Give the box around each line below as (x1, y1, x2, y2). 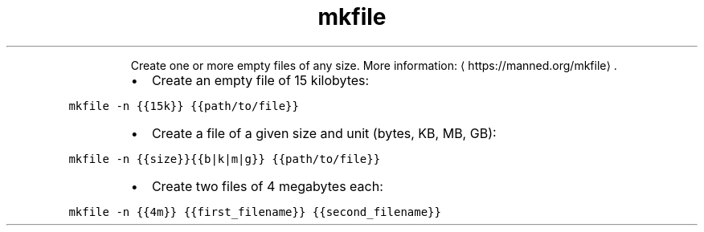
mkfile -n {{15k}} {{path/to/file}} (68, 99, 299, 112)
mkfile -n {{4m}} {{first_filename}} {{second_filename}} (68, 205, 441, 218)
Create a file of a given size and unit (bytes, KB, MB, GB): (151, 124, 497, 141)
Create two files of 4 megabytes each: (151, 177, 383, 194)
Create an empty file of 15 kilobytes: (151, 71, 370, 88)
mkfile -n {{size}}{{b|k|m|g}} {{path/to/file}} (68, 152, 381, 165)
